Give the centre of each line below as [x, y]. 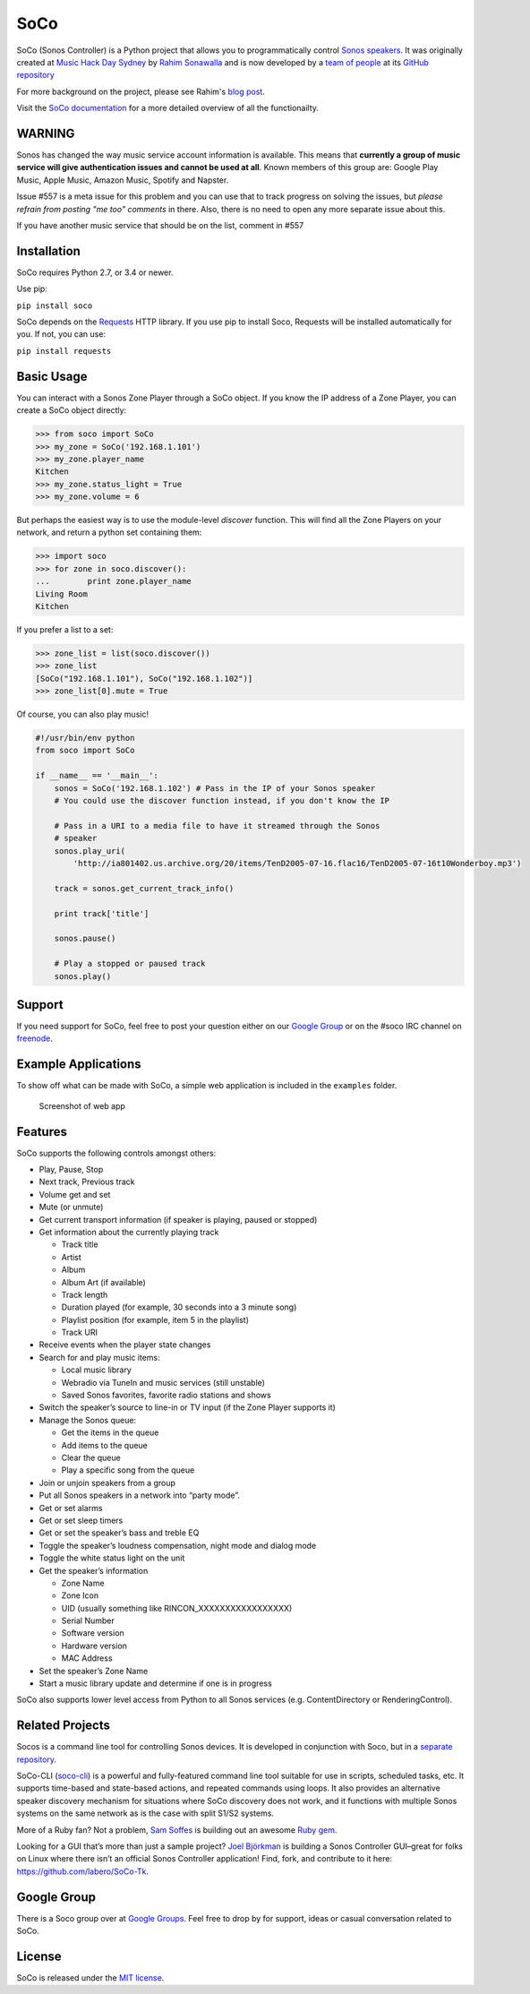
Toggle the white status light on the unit [112, 1558]
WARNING [46, 133]
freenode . [34, 1038]
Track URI [80, 1332]
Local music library [96, 1370]
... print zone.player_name [113, 581]
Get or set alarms [71, 1508]
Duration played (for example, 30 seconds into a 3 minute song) [179, 1307]
